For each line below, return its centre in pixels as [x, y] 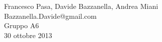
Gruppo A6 [22, 25]
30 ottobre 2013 [28, 35]
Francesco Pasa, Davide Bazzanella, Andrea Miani [81, 6]
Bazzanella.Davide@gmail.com [50, 16]
